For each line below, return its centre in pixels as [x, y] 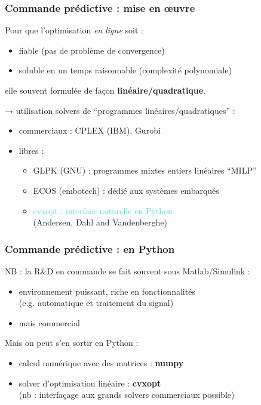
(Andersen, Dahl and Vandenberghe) [100, 222]
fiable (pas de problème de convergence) [92, 50]
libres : [31, 150]
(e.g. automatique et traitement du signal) [96, 303]
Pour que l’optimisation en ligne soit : [74, 30]
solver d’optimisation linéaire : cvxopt [90, 383]
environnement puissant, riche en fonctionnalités [107, 291]
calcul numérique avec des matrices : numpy [101, 362]
